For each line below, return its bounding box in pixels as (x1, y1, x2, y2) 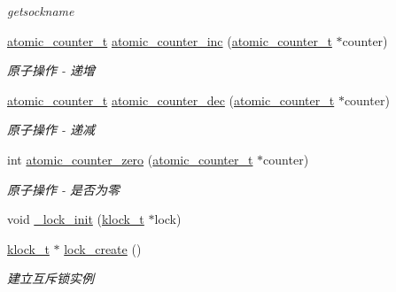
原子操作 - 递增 (7, 61, 96, 80)
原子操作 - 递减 (7, 120, 96, 139)
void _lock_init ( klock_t (7, 210, 144, 228)
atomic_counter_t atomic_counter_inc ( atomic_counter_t (7, 31, 332, 50)
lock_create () (64, 239, 142, 257)
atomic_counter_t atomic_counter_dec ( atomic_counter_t (7, 90, 335, 109)
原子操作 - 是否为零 (7, 180, 120, 198)
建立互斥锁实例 (7, 269, 94, 288)
